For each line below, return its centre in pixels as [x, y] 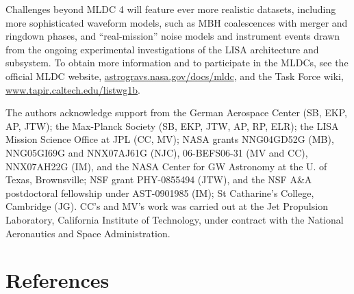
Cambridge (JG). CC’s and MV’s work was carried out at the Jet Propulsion [167, 206]
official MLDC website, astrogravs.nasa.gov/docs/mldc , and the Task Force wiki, [175, 76]
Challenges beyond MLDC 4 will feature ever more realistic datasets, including [171, 9]
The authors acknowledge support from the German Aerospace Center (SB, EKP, [176, 112]
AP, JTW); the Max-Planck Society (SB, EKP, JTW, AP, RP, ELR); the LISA [172, 125]
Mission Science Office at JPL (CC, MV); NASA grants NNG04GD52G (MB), [170, 139]
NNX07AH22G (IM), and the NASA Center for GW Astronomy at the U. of [166, 166]
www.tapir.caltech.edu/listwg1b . [73, 89]
